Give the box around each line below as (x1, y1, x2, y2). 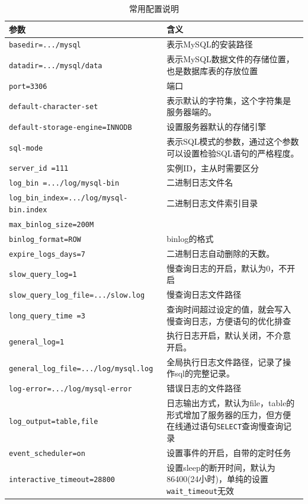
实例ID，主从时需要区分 (166, 161, 259, 174)
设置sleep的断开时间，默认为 (166, 461, 275, 473)
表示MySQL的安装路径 (166, 38, 253, 50)
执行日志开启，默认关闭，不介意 (166, 329, 291, 342)
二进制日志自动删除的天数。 (166, 247, 275, 259)
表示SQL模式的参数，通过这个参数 (166, 135, 299, 148)
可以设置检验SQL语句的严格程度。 (166, 146, 299, 159)
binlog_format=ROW (9, 235, 81, 244)
